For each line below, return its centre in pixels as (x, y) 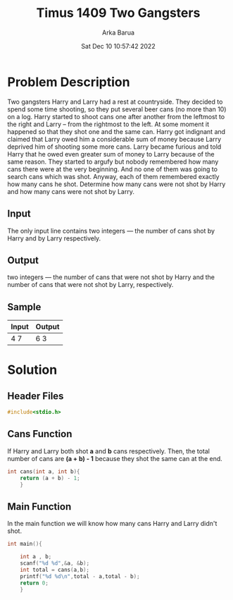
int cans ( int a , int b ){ (44, 471)
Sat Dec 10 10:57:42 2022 (118, 46)
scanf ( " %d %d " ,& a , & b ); (55, 563)
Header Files (36, 396)
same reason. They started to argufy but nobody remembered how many (113, 161)
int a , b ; (36, 557)
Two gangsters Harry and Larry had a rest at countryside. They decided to (115, 102)
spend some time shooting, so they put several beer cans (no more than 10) (117, 109)
